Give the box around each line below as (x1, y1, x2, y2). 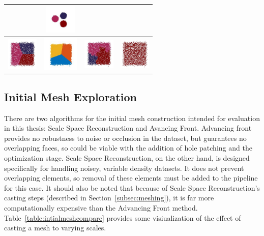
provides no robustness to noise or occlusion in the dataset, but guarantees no (4, 132, 247, 143)
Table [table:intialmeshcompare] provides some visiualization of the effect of (4, 212, 241, 223)
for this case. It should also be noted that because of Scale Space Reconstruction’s (4, 182, 260, 193)
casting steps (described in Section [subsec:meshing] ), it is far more (4, 192, 214, 203)
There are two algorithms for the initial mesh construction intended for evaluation (4, 112, 260, 123)
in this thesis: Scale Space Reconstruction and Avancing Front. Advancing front (4, 123, 252, 133)
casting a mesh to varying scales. (4, 222, 106, 233)
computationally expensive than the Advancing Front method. (4, 202, 198, 213)
